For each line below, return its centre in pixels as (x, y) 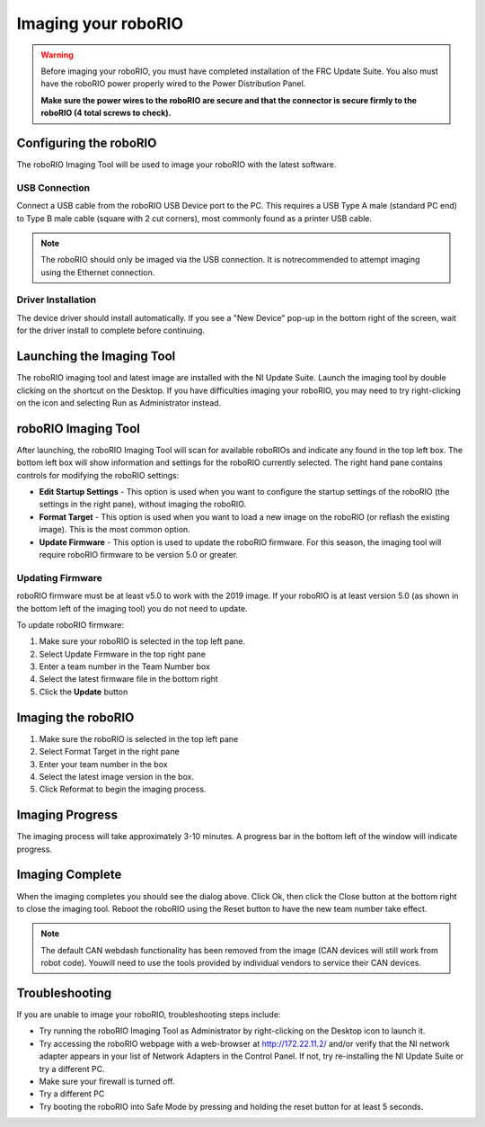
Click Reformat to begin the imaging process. (123, 789)
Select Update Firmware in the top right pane (123, 654)
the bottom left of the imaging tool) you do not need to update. (132, 608)
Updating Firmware (60, 577)
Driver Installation (57, 300)
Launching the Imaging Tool (96, 357)
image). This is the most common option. (115, 530)
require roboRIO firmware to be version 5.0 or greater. (138, 554)
